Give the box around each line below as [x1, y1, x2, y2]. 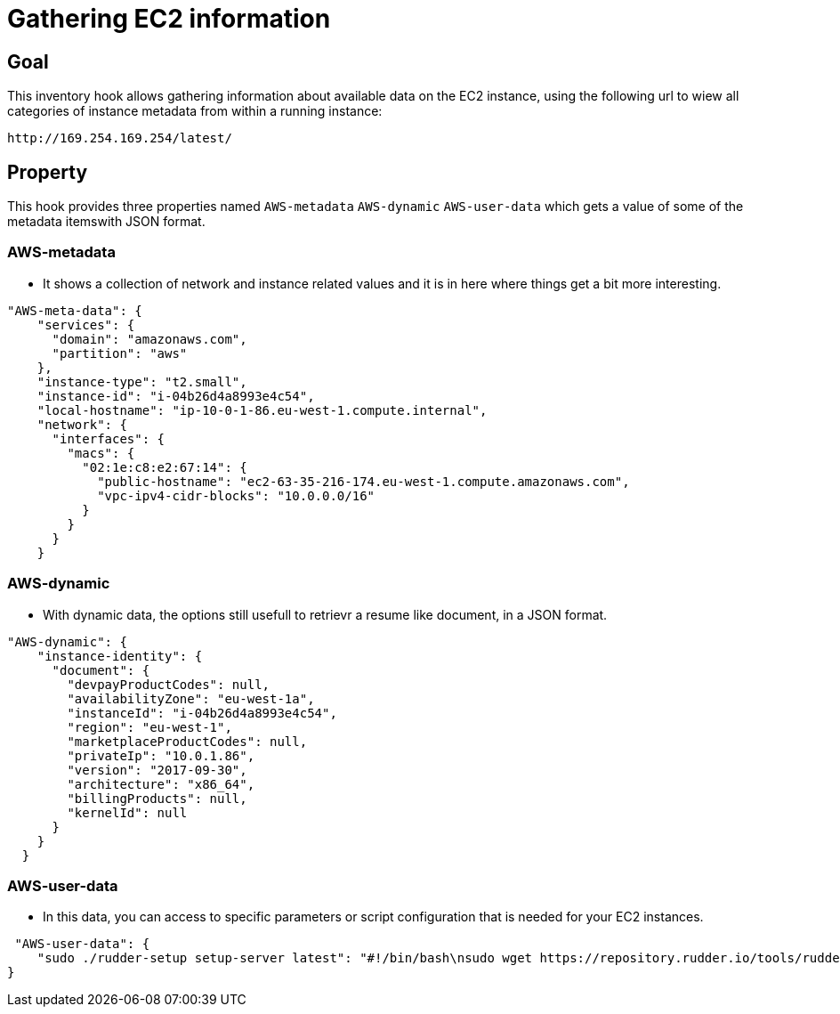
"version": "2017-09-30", [67, 762, 247, 777]
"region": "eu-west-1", [67, 719, 232, 734]
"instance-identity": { [36, 648, 203, 663]
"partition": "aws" [52, 345, 188, 361]
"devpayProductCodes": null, [67, 677, 271, 692]
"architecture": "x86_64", [67, 776, 255, 791]
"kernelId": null [67, 805, 188, 820]
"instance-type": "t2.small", [36, 374, 247, 389]
